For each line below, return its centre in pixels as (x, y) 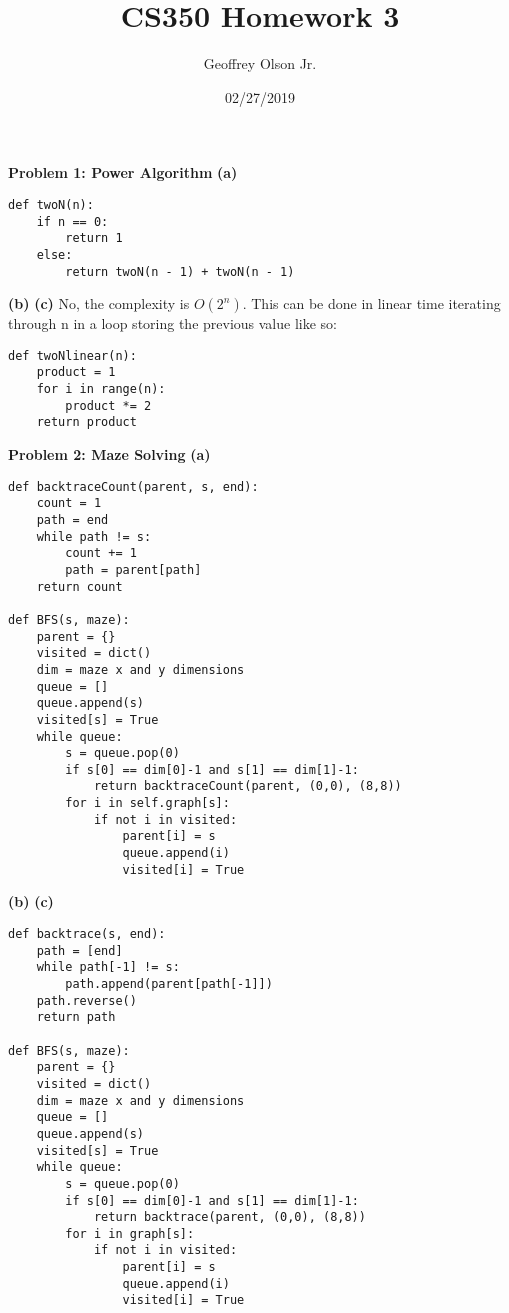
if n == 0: (72, 221)
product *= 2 (108, 405)
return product (86, 422)
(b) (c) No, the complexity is (99, 303)
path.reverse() (86, 1000)
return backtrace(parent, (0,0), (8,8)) (229, 1217)
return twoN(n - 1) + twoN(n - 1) (180, 271)
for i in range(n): (101, 389)
